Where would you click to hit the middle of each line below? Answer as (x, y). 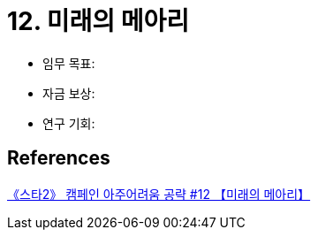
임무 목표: (69, 63)
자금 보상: (69, 93)
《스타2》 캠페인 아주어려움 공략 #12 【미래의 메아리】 (159, 194)
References (59, 158)
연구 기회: (69, 123)
